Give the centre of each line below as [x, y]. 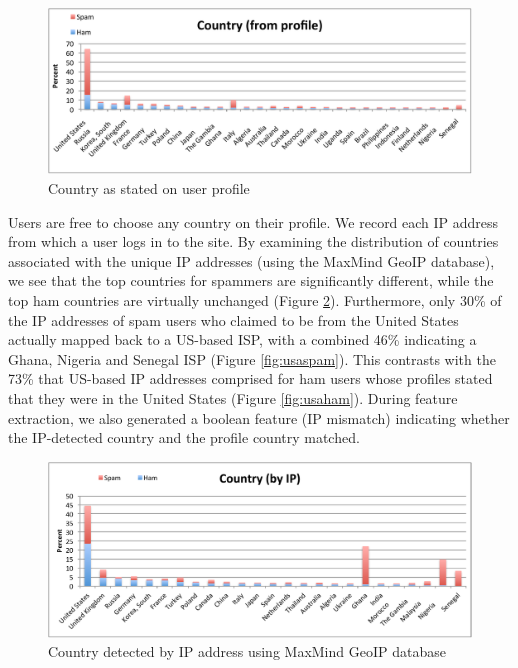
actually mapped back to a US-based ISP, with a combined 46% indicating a [242, 339]
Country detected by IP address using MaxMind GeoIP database [247, 651]
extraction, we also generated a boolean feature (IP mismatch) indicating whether [259, 417]
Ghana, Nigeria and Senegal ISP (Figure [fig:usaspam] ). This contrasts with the [252, 358]
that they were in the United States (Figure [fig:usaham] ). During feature [233, 397]
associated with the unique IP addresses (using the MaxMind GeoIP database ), [251, 260]
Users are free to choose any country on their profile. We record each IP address [253, 221]
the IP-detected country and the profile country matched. [184, 437]
